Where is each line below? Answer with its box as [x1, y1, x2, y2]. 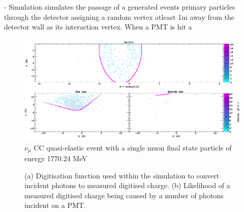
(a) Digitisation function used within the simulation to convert [24, 170, 220, 180]
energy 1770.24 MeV [24, 153, 87, 163]
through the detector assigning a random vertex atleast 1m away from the [4, 11, 235, 22]
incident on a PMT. [24, 200, 86, 210]
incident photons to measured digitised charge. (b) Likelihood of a [24, 180, 230, 191]
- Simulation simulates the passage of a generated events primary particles [4, 2, 235, 12]
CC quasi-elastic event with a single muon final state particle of [34, 142, 232, 153]
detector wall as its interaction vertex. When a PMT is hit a [4, 21, 192, 32]
